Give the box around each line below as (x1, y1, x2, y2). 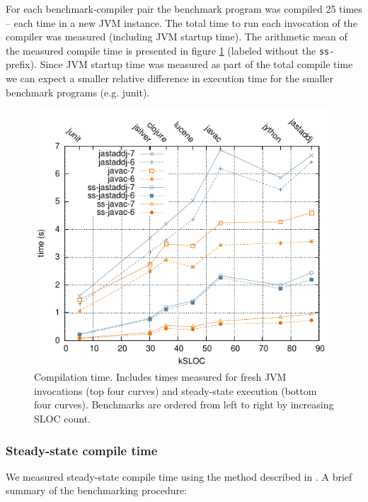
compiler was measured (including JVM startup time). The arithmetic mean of (6, 29, 347, 44)
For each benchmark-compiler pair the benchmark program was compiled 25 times (6, 1, 362, 16)
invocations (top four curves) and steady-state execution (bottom (34, 383, 317, 398)
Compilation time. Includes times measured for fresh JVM (34, 369, 287, 384)
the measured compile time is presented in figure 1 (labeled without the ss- (6, 43, 335, 57)
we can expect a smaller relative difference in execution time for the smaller (6, 71, 334, 86)
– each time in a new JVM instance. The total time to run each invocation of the (6, 15, 357, 30)
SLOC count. (34, 411, 91, 426)
